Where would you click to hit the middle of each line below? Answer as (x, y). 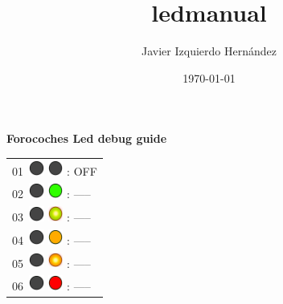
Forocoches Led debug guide (87, 138)
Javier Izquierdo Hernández (209, 51)
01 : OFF (55, 170)
